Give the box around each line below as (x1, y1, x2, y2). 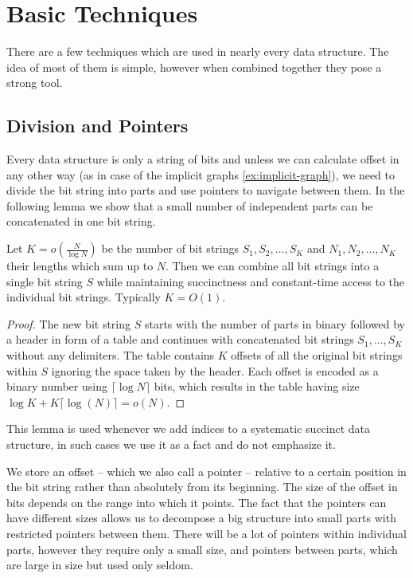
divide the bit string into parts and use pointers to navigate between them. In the (6, 182, 405, 199)
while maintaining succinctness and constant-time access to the (96, 273, 404, 289)
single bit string (6, 273, 83, 289)
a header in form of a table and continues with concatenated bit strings (6, 331, 354, 348)
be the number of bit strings (101, 240, 240, 257)
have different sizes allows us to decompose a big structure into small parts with (6, 509, 396, 526)
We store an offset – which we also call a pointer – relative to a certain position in (6, 462, 407, 479)
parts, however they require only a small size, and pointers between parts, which (6, 541, 398, 557)
